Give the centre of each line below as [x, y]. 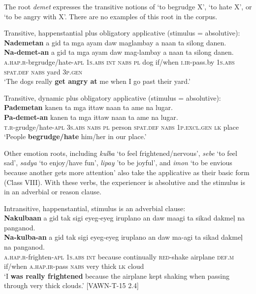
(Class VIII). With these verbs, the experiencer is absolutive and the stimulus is [125, 182]
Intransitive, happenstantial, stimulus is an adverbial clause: [95, 208]
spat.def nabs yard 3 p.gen [43, 71]
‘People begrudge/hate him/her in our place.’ [75, 136]
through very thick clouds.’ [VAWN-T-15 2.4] [71, 285]
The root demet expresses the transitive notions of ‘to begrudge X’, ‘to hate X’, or [128, 6]
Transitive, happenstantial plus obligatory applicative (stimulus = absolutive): [122, 33]
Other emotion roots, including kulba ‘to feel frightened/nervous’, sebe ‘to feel [121, 153]
